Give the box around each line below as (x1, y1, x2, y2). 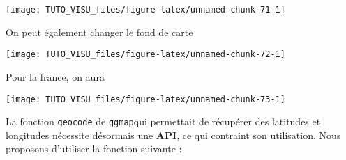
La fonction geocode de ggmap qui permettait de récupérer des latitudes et (6, 114, 321, 129)
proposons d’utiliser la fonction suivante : (6, 141, 182, 156)
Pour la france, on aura (6, 69, 105, 83)
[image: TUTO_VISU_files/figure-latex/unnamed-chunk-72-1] (6, 49, 285, 60)
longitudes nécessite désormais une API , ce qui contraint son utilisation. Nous (6, 127, 341, 142)
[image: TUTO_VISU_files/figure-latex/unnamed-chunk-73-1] (6, 94, 285, 104)
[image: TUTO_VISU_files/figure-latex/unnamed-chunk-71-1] (6, 5, 285, 15)
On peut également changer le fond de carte (6, 24, 193, 39)
